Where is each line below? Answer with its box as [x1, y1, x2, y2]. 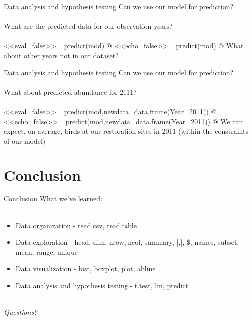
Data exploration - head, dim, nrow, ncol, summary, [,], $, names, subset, [15, 237, 239, 247]
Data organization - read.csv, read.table [15, 220, 137, 230]
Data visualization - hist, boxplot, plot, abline [15, 263, 156, 274]
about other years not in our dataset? [4, 50, 119, 60]
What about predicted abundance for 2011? [4, 86, 137, 97]
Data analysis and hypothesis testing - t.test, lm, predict [15, 280, 189, 290]
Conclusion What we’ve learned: [4, 193, 102, 204]
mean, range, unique [15, 246, 78, 257]
